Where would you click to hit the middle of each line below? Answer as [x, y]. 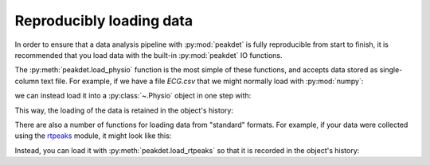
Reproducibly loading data [104, 21]
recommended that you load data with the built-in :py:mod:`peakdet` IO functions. [149, 55]
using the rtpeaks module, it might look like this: [93, 136]
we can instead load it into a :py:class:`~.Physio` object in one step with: [133, 96]
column [27, 81]
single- [391, 70]
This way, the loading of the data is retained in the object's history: [124, 110]
